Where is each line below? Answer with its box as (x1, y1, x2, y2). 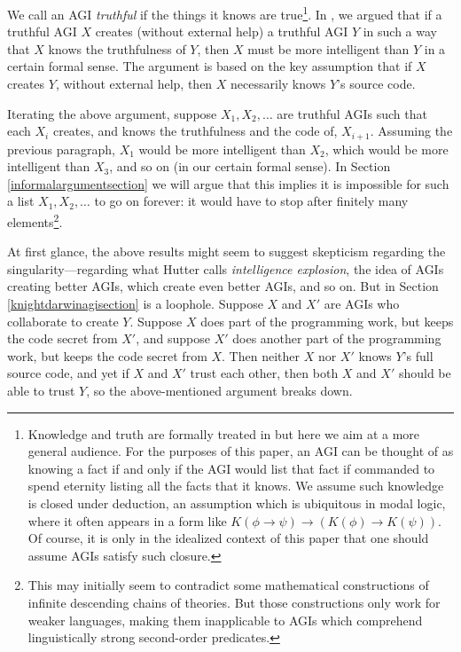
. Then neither (222, 346, 300, 365)
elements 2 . (7, 210, 63, 231)
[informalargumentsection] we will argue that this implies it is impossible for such (7, 174, 449, 192)
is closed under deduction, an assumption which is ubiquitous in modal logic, (27, 494, 446, 513)
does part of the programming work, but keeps (200, 311, 454, 330)
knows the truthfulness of (48, 39, 186, 58)
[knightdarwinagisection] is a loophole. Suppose (7, 295, 263, 313)
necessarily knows (230, 75, 326, 93)
